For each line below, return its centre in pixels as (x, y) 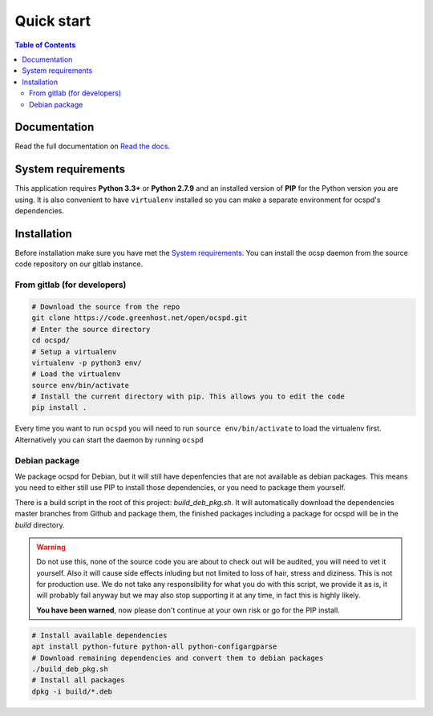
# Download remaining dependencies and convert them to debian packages (178, 658)
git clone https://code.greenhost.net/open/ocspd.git (140, 318)
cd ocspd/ (51, 340)
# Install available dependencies (99, 635)
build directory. (40, 524)
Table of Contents (45, 45)
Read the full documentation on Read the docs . (93, 146)
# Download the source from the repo (106, 306)
